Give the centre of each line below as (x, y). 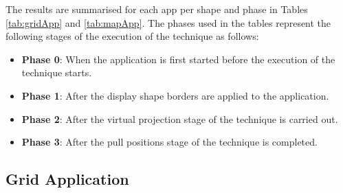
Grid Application (67, 179)
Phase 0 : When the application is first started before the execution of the (178, 59)
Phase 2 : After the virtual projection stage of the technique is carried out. (180, 118)
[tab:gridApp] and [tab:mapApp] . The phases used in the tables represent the (168, 22)
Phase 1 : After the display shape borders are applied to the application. (175, 95)
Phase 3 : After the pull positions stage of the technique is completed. (169, 142)
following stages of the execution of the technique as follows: (132, 36)
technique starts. (57, 72)
